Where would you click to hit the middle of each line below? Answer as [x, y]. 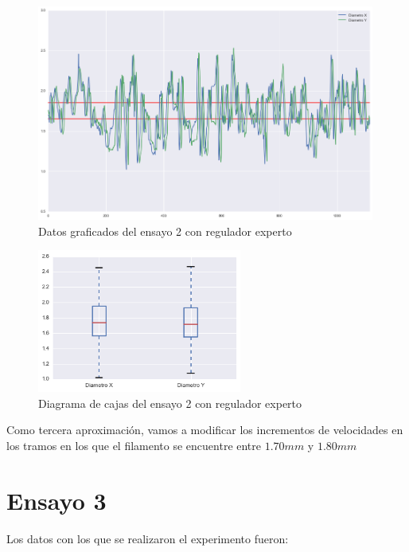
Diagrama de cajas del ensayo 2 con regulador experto [170, 403]
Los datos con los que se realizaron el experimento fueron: [148, 538]
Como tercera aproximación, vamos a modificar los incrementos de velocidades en [205, 430]
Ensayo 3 [56, 500]
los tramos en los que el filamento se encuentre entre [134, 445]
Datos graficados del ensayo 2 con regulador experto [165, 231]
